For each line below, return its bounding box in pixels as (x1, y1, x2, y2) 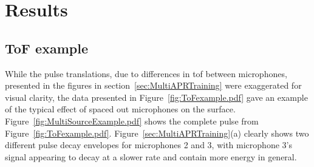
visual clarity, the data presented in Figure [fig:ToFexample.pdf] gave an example (5, 90, 308, 103)
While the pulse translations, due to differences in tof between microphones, (5, 67, 287, 80)
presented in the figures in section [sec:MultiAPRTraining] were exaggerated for (5, 79, 302, 92)
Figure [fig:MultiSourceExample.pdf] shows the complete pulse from (5, 114, 259, 127)
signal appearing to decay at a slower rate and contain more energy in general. (5, 150, 297, 163)
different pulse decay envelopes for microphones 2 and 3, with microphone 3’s (5, 138, 292, 151)
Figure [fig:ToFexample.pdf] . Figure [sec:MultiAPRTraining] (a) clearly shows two (5, 126, 309, 139)
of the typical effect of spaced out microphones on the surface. (5, 103, 236, 115)
